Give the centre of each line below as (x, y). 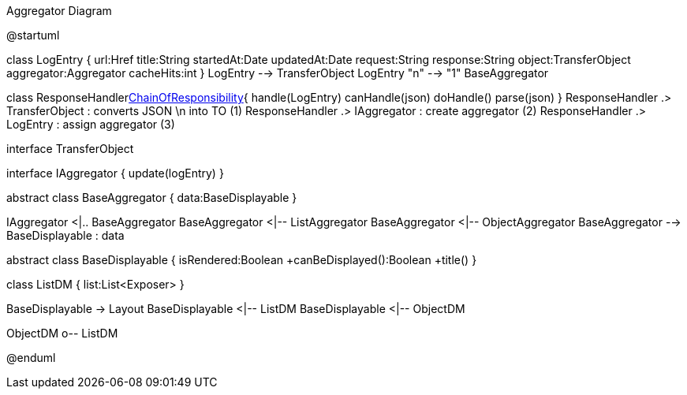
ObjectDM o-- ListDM (62, 333)
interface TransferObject (70, 149)
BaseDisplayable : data (65, 235)
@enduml (31, 358)
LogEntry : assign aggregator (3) (91, 124)
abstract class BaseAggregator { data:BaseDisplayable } (152, 197)
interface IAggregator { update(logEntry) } (115, 173)
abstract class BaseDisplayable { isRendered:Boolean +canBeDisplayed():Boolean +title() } (242, 260)
